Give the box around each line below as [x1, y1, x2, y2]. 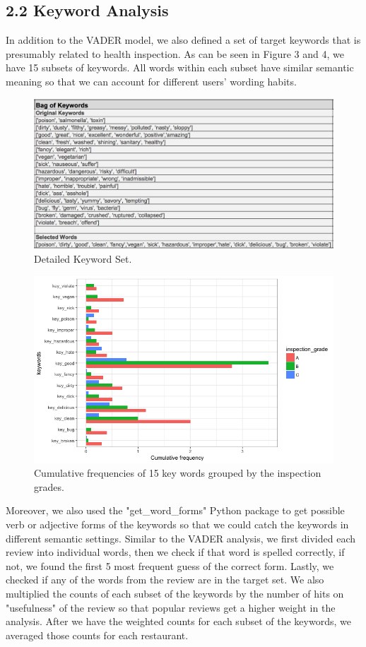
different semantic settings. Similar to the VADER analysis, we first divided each [6, 530, 356, 545]
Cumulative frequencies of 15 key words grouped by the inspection [34, 465, 321, 480]
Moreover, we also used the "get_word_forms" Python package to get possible [6, 503, 345, 518]
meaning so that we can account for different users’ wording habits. [6, 73, 297, 88]
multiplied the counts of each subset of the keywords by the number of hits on [6, 586, 344, 600]
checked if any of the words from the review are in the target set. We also [6, 572, 324, 587]
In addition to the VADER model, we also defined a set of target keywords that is [6, 32, 361, 47]
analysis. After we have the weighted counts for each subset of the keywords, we [6, 614, 351, 629]
